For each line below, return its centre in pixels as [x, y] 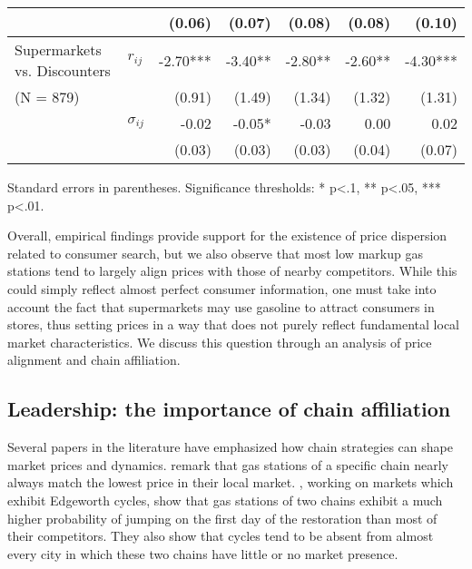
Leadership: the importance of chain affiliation [229, 409]
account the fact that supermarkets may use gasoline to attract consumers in [221, 306]
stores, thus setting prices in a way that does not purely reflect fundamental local [233, 324]
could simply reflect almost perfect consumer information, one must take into [222, 288]
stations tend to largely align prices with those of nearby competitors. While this [232, 271]
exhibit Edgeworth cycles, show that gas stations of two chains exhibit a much [225, 500]
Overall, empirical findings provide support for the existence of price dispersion [227, 235]
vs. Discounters [63, 70]
